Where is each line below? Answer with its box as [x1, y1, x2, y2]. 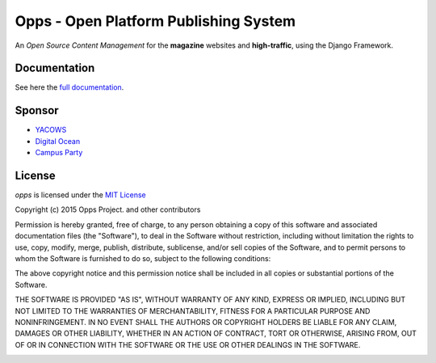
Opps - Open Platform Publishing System [15, 12, 296, 30]
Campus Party [35, 148, 83, 158]
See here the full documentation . [15, 82, 124, 92]
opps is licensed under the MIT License [15, 190, 147, 200]
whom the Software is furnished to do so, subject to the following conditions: [15, 254, 271, 263]
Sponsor [15, 103, 60, 117]
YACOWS [35, 125, 67, 135]
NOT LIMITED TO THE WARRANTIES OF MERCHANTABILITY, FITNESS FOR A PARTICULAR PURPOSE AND [15, 306, 371, 315]
